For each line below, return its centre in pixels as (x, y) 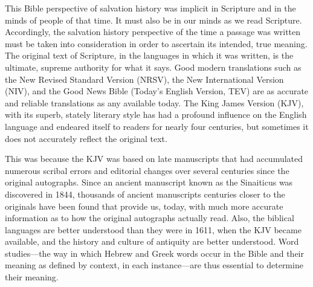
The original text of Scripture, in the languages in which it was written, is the (149, 55)
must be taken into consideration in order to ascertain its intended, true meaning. (156, 43)
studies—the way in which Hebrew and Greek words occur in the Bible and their (154, 253)
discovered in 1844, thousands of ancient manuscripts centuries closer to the (145, 194)
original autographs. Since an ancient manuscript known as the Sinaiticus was (149, 182)
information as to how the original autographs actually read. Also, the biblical (150, 218)
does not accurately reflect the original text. (86, 138)
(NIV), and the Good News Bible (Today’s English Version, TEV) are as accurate (157, 91)
